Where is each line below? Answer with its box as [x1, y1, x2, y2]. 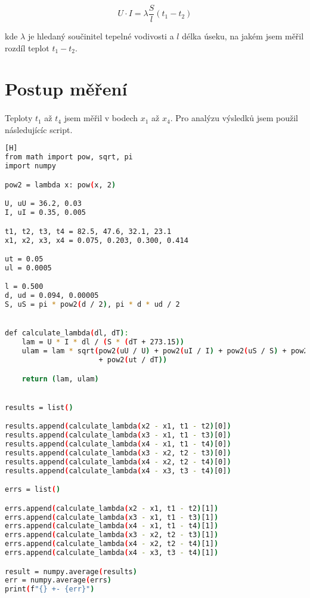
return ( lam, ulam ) [21, 374, 99, 383]
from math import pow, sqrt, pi [5, 153, 133, 162]
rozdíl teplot [5, 41, 49, 54]
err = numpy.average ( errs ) [5, 576, 112, 585]
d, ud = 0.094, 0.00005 [5, 291, 99, 300]
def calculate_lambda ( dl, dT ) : [5, 329, 129, 338]
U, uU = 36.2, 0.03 [5, 199, 82, 208]
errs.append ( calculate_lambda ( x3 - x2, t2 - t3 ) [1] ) [5, 531, 219, 540]
